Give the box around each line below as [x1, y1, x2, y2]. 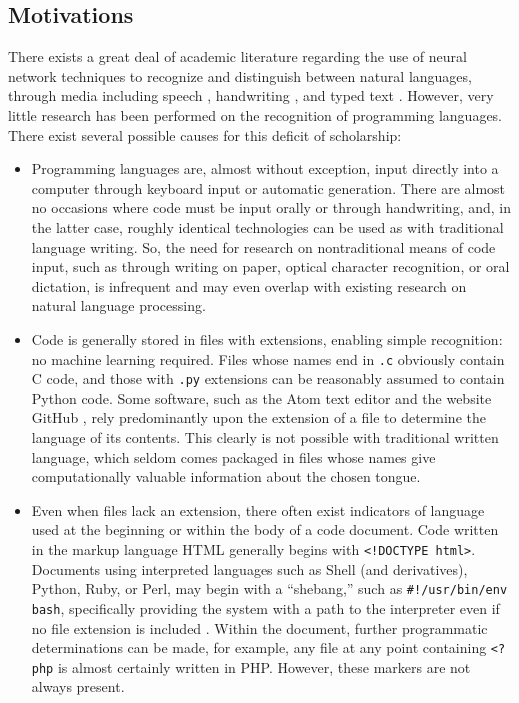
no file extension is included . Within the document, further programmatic [31, 617, 488, 638]
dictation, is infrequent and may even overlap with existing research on [31, 275, 467, 296]
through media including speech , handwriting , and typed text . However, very [8, 85, 494, 106]
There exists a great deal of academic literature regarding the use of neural [8, 46, 467, 67]
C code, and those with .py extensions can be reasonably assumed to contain [31, 368, 505, 389]
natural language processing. [31, 295, 206, 316]
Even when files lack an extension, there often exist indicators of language [31, 499, 485, 520]
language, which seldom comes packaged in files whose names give [31, 446, 436, 467]
